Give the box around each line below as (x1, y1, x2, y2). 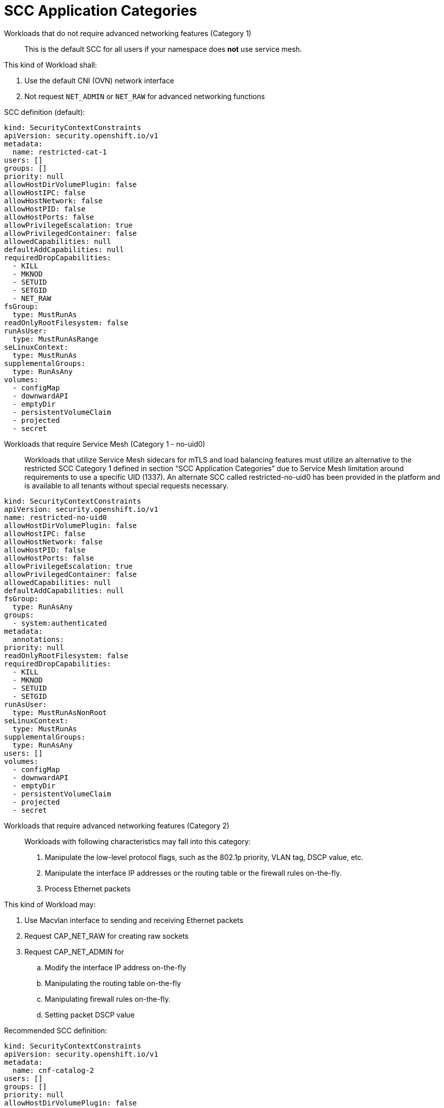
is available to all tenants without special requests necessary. (24, 481, 229, 490)
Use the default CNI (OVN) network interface (24, 76, 174, 85)
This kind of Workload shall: (4, 60, 97, 69)
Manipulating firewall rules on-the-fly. (45, 994, 171, 1003)
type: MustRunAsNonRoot (12, 708, 107, 717)
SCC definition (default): (4, 107, 85, 116)
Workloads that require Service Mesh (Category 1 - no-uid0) (4, 439, 205, 448)
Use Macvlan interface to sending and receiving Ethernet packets (24, 915, 243, 925)
